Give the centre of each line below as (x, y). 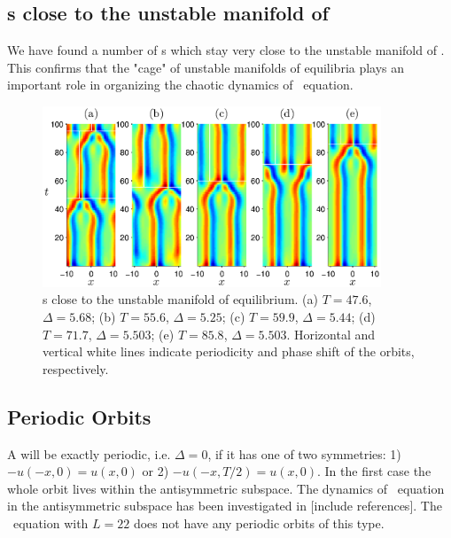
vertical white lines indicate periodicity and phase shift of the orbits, (229, 351)
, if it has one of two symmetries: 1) (304, 453)
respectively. (76, 368)
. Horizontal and (331, 334)
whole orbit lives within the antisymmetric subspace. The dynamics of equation (226, 488)
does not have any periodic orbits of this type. (259, 522)
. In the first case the (374, 471)
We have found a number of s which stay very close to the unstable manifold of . (226, 50)
